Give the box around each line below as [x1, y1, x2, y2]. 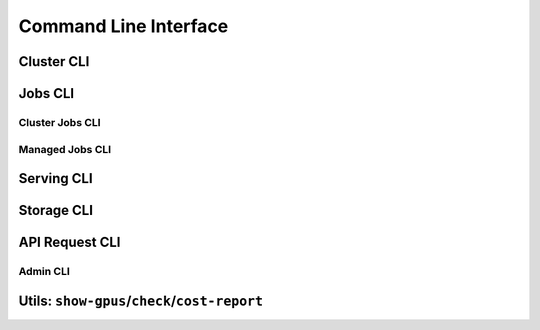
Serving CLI [18, 170, 94, 187]
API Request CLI [18, 234, 121, 251]
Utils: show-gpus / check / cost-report [18, 292, 264, 309]
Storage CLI [18, 202, 94, 219]
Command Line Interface [18, 15, 229, 37]
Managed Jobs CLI [18, 142, 112, 156]
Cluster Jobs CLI [18, 115, 101, 129]
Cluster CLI [18, 53, 90, 70]
